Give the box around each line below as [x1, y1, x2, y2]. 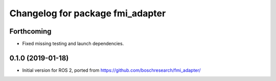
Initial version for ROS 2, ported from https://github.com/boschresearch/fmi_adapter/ [22, 67, 201, 73]
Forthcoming [9, 27, 52, 36]
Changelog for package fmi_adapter [9, 8, 166, 19]
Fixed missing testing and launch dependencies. [22, 41, 124, 47]
